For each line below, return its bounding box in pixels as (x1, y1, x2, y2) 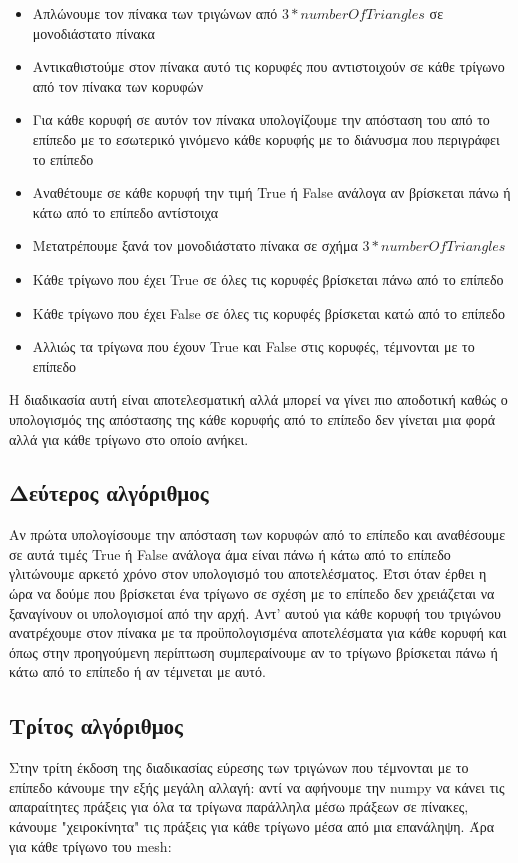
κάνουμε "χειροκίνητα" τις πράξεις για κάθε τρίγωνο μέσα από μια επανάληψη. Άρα (9, 816, 494, 837)
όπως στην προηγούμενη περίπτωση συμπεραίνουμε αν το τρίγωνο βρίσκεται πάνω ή (9, 641, 498, 662)
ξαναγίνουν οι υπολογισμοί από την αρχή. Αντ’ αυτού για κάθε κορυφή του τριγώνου (9, 602, 501, 623)
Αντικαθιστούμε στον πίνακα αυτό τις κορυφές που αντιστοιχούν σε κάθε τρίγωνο (32, 56, 505, 77)
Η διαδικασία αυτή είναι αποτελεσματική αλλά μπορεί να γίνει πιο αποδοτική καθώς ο (9, 389, 508, 410)
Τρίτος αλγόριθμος (9, 710, 183, 741)
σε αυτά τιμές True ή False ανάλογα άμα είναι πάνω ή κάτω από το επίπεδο (9, 543, 451, 564)
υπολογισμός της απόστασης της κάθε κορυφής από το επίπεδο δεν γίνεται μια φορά (9, 408, 496, 429)
